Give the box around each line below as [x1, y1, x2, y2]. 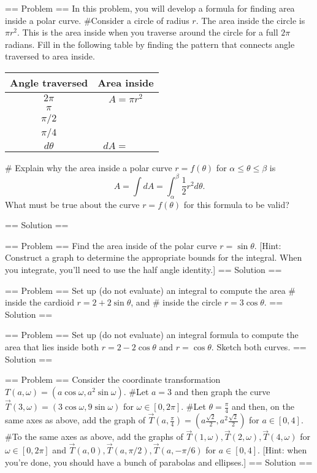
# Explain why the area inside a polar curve [5, 161, 172, 174]
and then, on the [232, 400, 294, 412]
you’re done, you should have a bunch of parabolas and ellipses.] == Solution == [5, 455, 313, 468]
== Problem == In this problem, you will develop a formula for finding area [5, 2, 295, 14]
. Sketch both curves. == [211, 340, 307, 353]
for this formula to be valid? [183, 198, 289, 210]
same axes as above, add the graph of [5, 413, 145, 426]
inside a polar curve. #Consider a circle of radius [5, 13, 189, 26]
